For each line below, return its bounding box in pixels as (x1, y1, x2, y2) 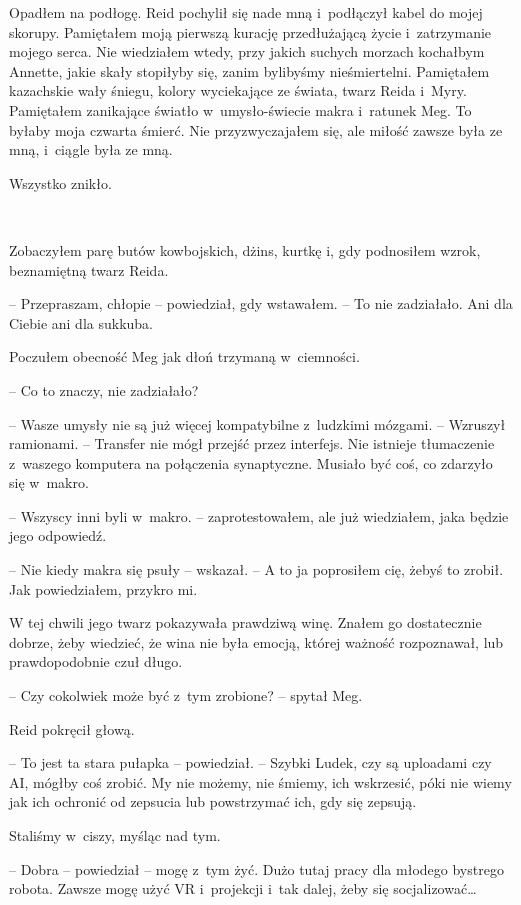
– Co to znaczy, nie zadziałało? (9, 379, 199, 400)
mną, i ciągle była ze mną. (9, 139, 173, 160)
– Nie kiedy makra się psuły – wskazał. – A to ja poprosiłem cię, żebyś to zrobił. (9, 559, 504, 580)
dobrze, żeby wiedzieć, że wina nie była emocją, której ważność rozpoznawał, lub (9, 631, 504, 652)
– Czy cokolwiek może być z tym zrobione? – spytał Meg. (9, 685, 363, 706)
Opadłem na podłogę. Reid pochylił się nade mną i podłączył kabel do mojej (9, 2, 483, 22)
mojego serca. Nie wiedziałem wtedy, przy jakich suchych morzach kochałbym (9, 41, 485, 62)
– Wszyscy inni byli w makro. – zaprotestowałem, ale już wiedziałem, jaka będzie (9, 505, 509, 526)
